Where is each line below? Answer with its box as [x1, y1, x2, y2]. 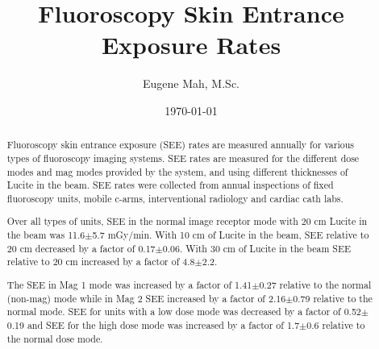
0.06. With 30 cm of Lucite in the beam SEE [162, 241, 352, 255]
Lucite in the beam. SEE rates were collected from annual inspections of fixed [6, 178, 334, 192]
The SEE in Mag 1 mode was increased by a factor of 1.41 [6, 277, 252, 291]
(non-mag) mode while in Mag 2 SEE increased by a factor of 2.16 [6, 291, 286, 305]
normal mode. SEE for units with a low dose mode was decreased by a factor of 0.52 [6, 305, 361, 318]
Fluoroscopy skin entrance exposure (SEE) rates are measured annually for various [6, 138, 355, 152]
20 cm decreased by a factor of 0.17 [6, 241, 156, 255]
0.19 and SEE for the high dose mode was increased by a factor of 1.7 [6, 318, 300, 331]
